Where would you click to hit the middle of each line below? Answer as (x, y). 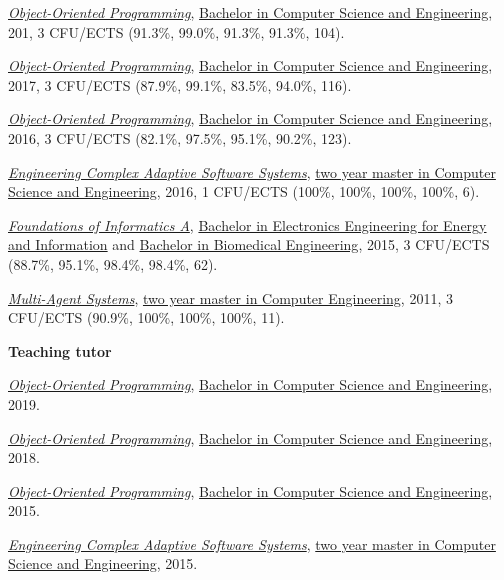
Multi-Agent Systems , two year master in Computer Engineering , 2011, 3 (230, 297)
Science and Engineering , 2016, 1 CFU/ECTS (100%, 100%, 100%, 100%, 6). (244, 191)
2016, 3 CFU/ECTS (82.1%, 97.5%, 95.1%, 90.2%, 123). (180, 137)
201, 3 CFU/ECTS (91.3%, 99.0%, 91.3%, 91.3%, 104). (176, 31)
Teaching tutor (60, 350)
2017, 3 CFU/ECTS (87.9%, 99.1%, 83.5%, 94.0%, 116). (180, 84)
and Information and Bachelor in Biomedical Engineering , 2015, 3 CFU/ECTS (249, 244)
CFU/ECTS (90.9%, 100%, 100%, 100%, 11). (146, 317)
